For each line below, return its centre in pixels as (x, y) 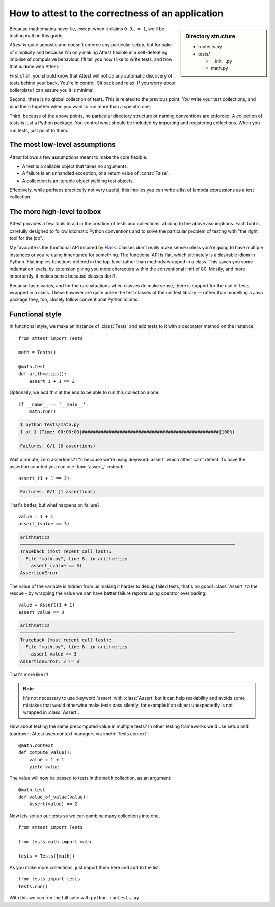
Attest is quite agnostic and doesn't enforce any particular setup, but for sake (91, 45)
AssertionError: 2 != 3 (50, 661)
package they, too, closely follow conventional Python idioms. (74, 300)
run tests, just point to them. (39, 130)
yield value (44, 767)
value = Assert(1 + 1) (47, 605)
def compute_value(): (45, 752)
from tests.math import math (55, 841)
